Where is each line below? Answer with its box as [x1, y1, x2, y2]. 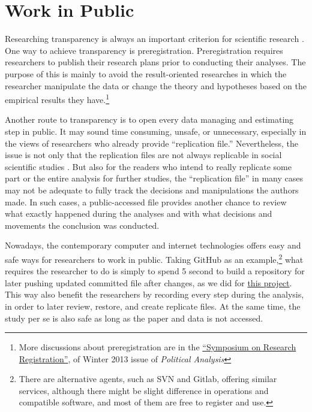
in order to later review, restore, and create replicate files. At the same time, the [5, 299, 301, 312]
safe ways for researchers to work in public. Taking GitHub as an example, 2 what [5, 251, 304, 265]
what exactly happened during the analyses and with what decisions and [5, 207, 272, 220]
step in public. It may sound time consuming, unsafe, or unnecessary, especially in [5, 125, 307, 137]
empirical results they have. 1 [5, 92, 110, 105]
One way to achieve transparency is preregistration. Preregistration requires [5, 44, 283, 56]
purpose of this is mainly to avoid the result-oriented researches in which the [5, 67, 287, 80]
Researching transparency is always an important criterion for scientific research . [5, 32, 304, 45]
